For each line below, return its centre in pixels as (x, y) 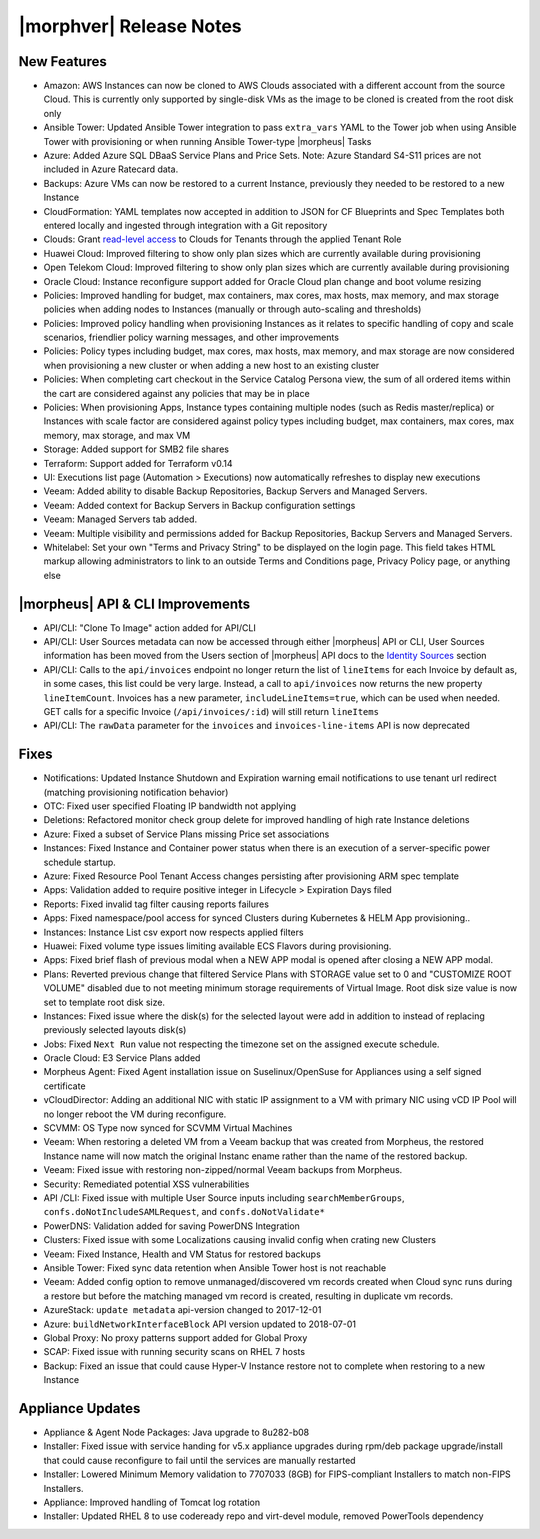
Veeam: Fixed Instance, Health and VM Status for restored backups (182, 1254)
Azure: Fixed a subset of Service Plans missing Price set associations (186, 834)
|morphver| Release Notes (130, 26)
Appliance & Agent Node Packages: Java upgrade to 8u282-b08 (176, 1432)
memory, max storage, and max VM (117, 435)
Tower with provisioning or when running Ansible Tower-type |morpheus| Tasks (207, 141)
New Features (62, 61)
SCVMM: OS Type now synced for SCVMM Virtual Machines (168, 1128)
